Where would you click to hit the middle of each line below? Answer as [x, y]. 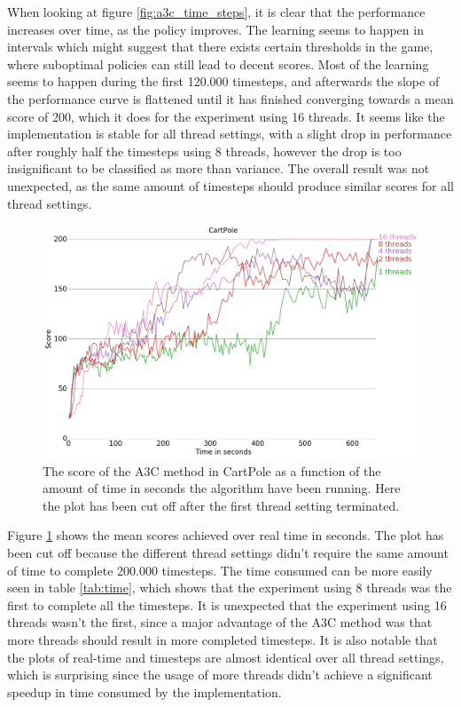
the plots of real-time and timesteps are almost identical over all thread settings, [226, 657]
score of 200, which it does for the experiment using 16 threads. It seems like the [226, 116]
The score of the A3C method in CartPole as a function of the [212, 470]
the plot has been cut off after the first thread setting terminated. [221, 505]
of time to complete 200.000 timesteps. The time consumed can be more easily [220, 570]
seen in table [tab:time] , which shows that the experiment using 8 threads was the [230, 588]
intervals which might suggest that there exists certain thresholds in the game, [220, 47]
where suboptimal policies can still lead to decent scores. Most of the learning [218, 64]
